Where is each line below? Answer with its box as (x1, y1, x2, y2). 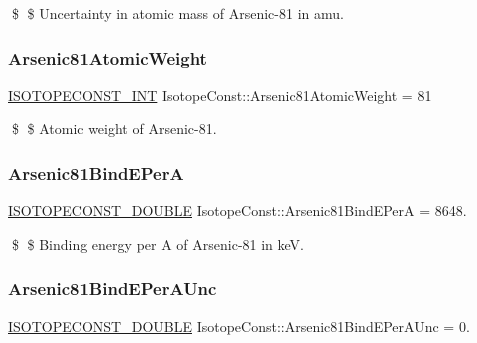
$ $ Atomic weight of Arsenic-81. (11, 118, 217, 139)
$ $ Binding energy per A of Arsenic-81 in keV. (11, 233, 305, 254)
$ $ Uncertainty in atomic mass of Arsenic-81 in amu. (11, 3, 344, 23)
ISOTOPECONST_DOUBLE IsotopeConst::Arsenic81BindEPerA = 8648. (8, 200, 467, 221)
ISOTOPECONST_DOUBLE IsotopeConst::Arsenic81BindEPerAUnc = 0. (8, 315, 470, 336)
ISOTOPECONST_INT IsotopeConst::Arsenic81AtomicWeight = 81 (8, 84, 432, 105)
